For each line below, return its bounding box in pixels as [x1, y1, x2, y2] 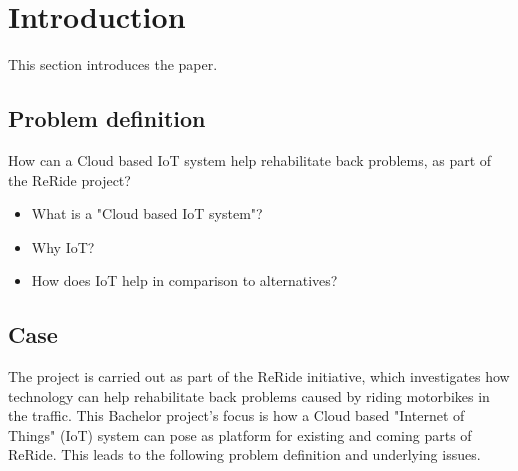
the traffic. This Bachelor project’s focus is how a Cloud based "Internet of [8, 405, 465, 426]
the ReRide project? [8, 169, 131, 190]
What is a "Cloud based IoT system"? [31, 203, 263, 224]
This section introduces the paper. [8, 54, 218, 75]
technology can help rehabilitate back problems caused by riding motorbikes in [8, 385, 490, 406]
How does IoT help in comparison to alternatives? [31, 270, 338, 291]
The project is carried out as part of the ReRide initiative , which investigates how [8, 366, 510, 387]
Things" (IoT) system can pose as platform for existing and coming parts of [8, 424, 472, 445]
